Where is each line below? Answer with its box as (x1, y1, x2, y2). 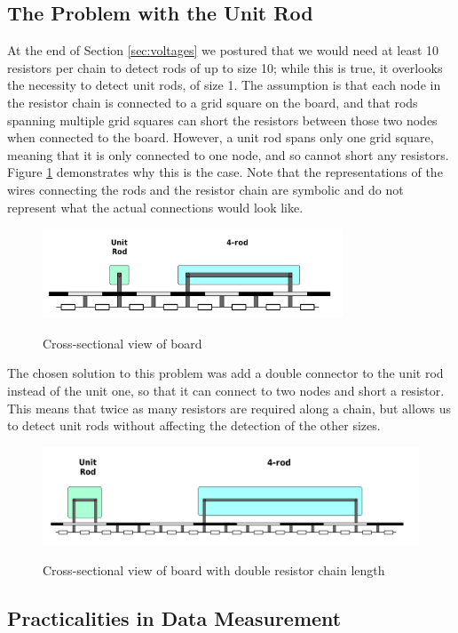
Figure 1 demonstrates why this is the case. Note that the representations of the (7, 163, 443, 181)
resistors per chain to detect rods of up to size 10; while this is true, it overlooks (7, 58, 443, 76)
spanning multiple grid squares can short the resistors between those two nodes (7, 110, 438, 129)
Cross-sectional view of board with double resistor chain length (43, 560, 385, 579)
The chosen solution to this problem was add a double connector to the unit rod (7, 364, 444, 382)
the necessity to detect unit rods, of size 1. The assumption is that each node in (7, 76, 441, 94)
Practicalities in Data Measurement (7, 604, 342, 631)
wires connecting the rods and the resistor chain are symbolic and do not (7, 180, 404, 198)
